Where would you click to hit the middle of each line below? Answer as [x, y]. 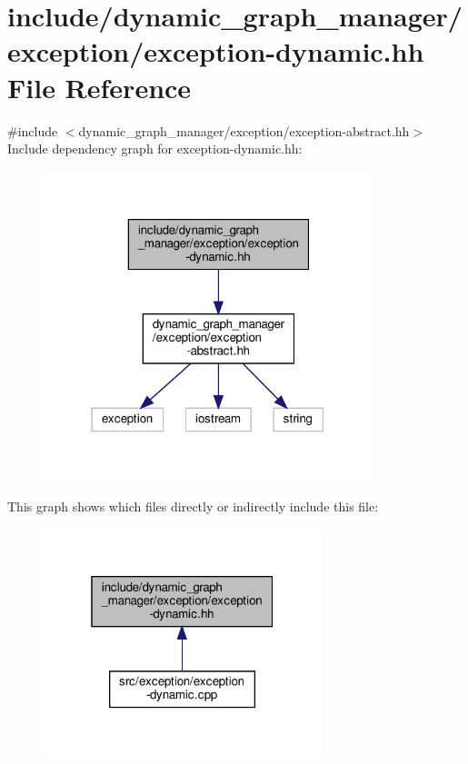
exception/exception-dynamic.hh [216, 51]
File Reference [100, 87]
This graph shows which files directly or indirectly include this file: [193, 506]
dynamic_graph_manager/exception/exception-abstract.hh [244, 130]
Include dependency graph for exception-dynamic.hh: [155, 149]
